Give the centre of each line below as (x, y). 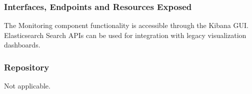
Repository (27, 67)
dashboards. (22, 45)
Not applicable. (27, 86)
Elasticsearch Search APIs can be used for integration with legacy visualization (125, 35)
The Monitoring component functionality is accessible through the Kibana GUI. (126, 25)
